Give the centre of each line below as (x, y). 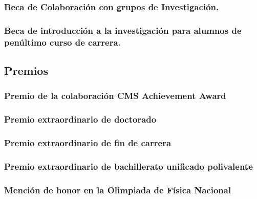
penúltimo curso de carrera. (62, 42)
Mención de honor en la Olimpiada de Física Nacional (118, 190)
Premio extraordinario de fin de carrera (88, 143)
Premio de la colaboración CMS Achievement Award (115, 96)
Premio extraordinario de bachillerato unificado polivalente (128, 166)
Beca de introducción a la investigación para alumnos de (123, 30)
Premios (26, 70)
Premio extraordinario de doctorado (80, 119)
